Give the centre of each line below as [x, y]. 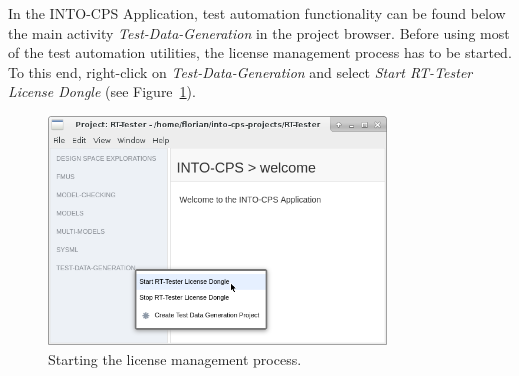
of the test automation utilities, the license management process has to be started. [260, 52]
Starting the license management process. [175, 359]
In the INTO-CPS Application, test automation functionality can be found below [257, 13]
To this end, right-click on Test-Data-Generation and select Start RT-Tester [240, 71]
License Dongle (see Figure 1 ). [102, 91]
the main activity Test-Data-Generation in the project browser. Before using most [259, 32]
